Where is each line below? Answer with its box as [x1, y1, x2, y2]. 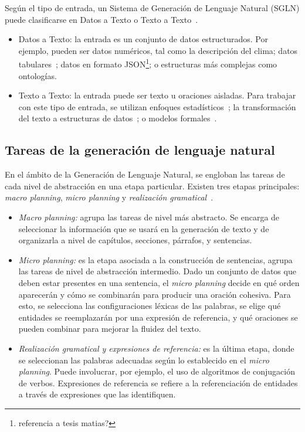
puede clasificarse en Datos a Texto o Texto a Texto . [5, 13, 198, 25]
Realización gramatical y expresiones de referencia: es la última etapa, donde [18, 342, 294, 354]
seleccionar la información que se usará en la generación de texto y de [18, 222, 269, 234]
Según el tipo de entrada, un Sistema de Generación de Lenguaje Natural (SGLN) [5, 2, 300, 13]
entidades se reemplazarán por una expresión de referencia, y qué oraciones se [18, 311, 298, 323]
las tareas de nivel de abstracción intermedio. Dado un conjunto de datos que [18, 265, 296, 277]
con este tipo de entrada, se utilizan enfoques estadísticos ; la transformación [18, 100, 296, 113]
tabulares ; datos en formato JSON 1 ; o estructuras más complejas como [18, 56, 277, 70]
